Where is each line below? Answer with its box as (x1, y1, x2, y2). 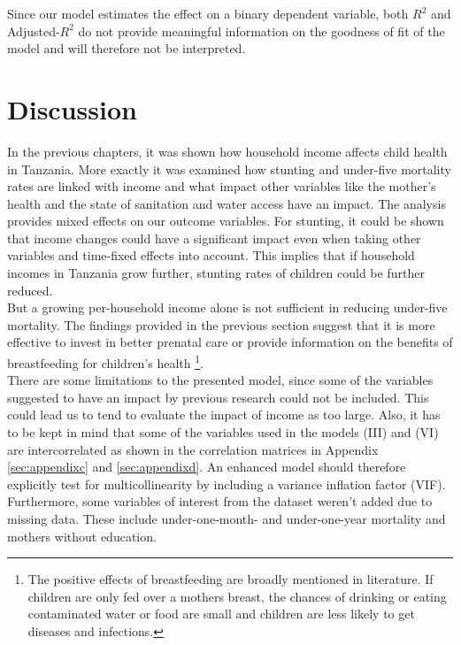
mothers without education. (7, 526, 157, 545)
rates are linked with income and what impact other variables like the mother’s (7, 177, 436, 196)
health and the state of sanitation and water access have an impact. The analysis (7, 194, 446, 212)
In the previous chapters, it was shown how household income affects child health (7, 142, 448, 160)
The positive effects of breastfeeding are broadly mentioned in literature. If (27, 570, 434, 588)
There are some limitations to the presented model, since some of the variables (7, 371, 434, 389)
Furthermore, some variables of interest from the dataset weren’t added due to (7, 492, 433, 511)
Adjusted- (7, 21, 60, 40)
